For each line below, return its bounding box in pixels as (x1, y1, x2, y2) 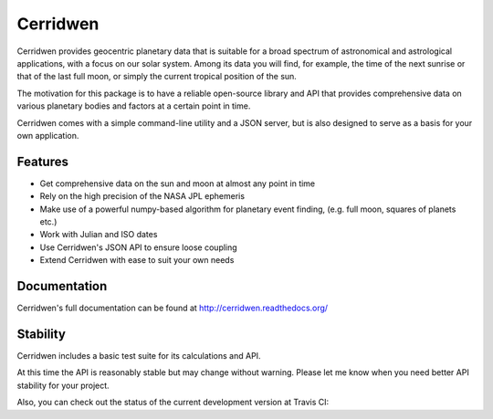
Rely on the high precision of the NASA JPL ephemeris (39, 191, 246, 202)
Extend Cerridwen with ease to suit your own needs (39, 255, 235, 266)
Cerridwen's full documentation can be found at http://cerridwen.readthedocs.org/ (16, 302, 329, 314)
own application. (16, 130, 79, 141)
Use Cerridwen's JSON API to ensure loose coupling (39, 242, 237, 253)
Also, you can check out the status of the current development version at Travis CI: (16, 397, 330, 408)
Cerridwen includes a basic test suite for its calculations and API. (16, 350, 261, 361)
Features (16, 153, 68, 169)
